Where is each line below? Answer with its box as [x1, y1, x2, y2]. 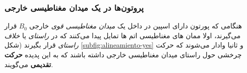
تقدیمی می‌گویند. [4, 59, 53, 69]
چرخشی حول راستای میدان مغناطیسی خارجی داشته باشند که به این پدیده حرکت [4, 49, 242, 59]
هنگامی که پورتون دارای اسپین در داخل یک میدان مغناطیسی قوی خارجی [29, 21, 242, 31]
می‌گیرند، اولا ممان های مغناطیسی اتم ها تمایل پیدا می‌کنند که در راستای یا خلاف [4, 30, 241, 40]
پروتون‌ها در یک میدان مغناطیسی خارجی [4, 1, 144, 13]
